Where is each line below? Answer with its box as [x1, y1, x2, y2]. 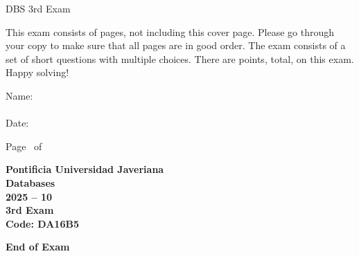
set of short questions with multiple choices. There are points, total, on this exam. [6, 51, 354, 66]
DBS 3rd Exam [6, 1, 71, 15]
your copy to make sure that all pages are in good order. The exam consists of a [6, 38, 346, 53]
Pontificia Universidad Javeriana [6, 162, 164, 176]
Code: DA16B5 [6, 216, 79, 230]
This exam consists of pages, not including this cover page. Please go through [6, 24, 335, 39]
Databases [6, 175, 55, 190]
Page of [6, 138, 42, 153]
